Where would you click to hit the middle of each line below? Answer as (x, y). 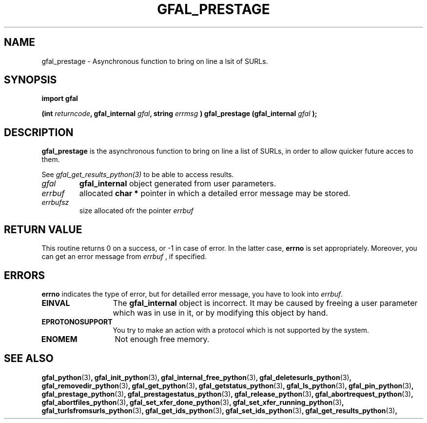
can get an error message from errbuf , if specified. (124, 257)
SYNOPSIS (30, 80)
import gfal (60, 99)
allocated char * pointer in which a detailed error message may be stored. (215, 193)
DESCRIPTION (39, 132)
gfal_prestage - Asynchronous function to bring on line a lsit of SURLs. (155, 61)
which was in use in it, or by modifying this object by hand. (220, 312)
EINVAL (56, 303)
